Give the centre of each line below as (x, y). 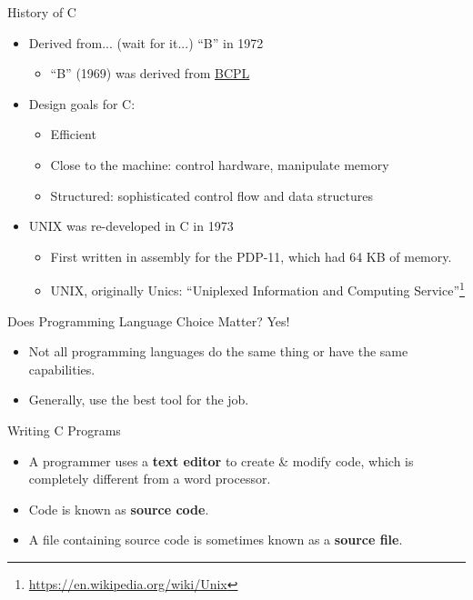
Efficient (73, 134)
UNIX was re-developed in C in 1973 (131, 226)
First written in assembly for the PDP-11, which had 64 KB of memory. (251, 256)
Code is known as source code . (119, 509)
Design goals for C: (82, 103)
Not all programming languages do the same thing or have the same (218, 351)
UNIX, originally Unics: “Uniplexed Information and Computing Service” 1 (257, 289)
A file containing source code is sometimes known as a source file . (216, 540)
